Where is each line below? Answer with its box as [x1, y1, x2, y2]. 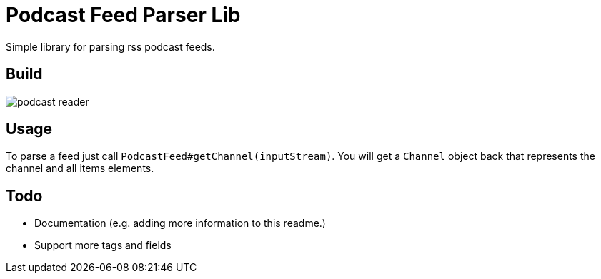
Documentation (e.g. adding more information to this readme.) [34, 217, 326, 230]
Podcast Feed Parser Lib [6, 3, 241, 27]
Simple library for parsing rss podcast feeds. [6, 40, 215, 53]
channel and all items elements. [6, 162, 154, 175]
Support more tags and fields [34, 239, 172, 252]
